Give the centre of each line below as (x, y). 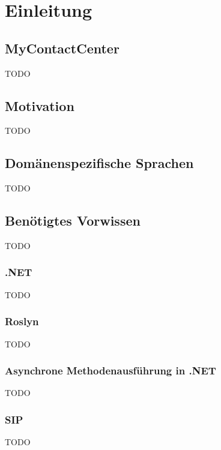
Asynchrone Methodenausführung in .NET (110, 370)
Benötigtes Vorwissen (73, 220)
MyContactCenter (62, 48)
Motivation (40, 105)
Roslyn (22, 321)
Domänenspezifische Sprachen (99, 163)
